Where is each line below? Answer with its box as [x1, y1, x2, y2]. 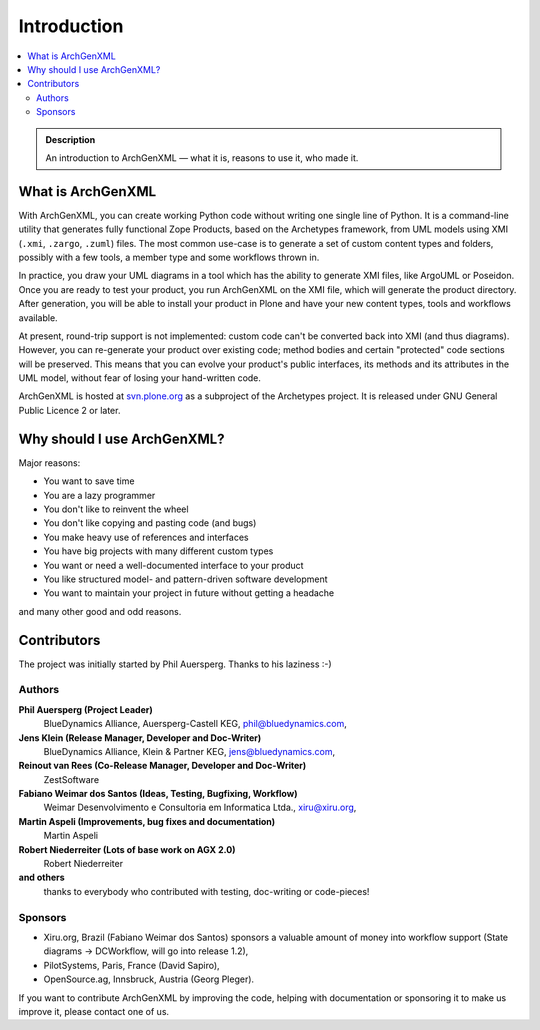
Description [45, 133, 96, 145]
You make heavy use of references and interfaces [43, 531, 249, 543]
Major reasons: [18, 456, 81, 469]
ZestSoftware [43, 773, 100, 785]
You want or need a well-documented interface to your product [43, 559, 304, 571]
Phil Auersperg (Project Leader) [18, 703, 154, 715]
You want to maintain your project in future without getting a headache [43, 587, 335, 599]
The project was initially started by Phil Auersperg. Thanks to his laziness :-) [18, 658, 332, 670]
